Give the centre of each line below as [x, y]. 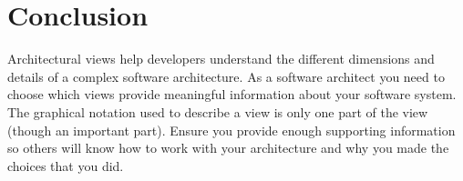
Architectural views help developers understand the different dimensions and [221, 59]
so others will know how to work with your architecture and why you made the [228, 148]
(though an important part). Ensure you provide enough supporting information [231, 130]
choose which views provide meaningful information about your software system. [232, 94]
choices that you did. [66, 165]
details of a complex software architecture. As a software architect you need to [226, 76]
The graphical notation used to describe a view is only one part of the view [218, 111]
